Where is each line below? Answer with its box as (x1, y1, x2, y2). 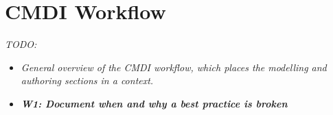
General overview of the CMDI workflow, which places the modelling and (21, 60, 327, 74)
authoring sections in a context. (21, 73, 154, 88)
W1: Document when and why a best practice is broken (21, 96, 288, 110)
